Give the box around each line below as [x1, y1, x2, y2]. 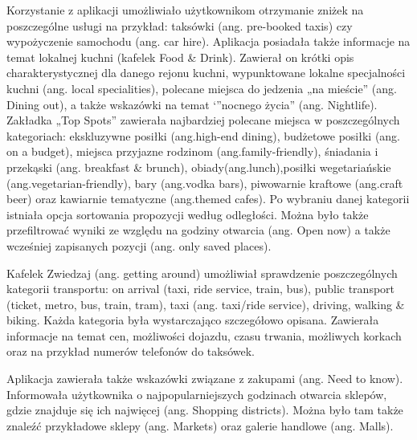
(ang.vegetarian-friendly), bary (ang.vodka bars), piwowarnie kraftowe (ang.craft [6, 174, 403, 191]
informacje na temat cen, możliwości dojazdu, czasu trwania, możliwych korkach [6, 327, 402, 344]
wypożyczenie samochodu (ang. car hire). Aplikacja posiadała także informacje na [6, 33, 411, 50]
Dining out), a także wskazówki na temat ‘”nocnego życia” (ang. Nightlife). [6, 96, 378, 112]
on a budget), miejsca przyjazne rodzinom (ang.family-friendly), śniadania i [6, 143, 378, 160]
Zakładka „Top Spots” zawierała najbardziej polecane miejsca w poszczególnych [6, 112, 400, 128]
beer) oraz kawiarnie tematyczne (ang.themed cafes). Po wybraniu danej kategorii [6, 190, 410, 207]
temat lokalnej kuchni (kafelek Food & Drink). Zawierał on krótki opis [6, 48, 354, 65]
